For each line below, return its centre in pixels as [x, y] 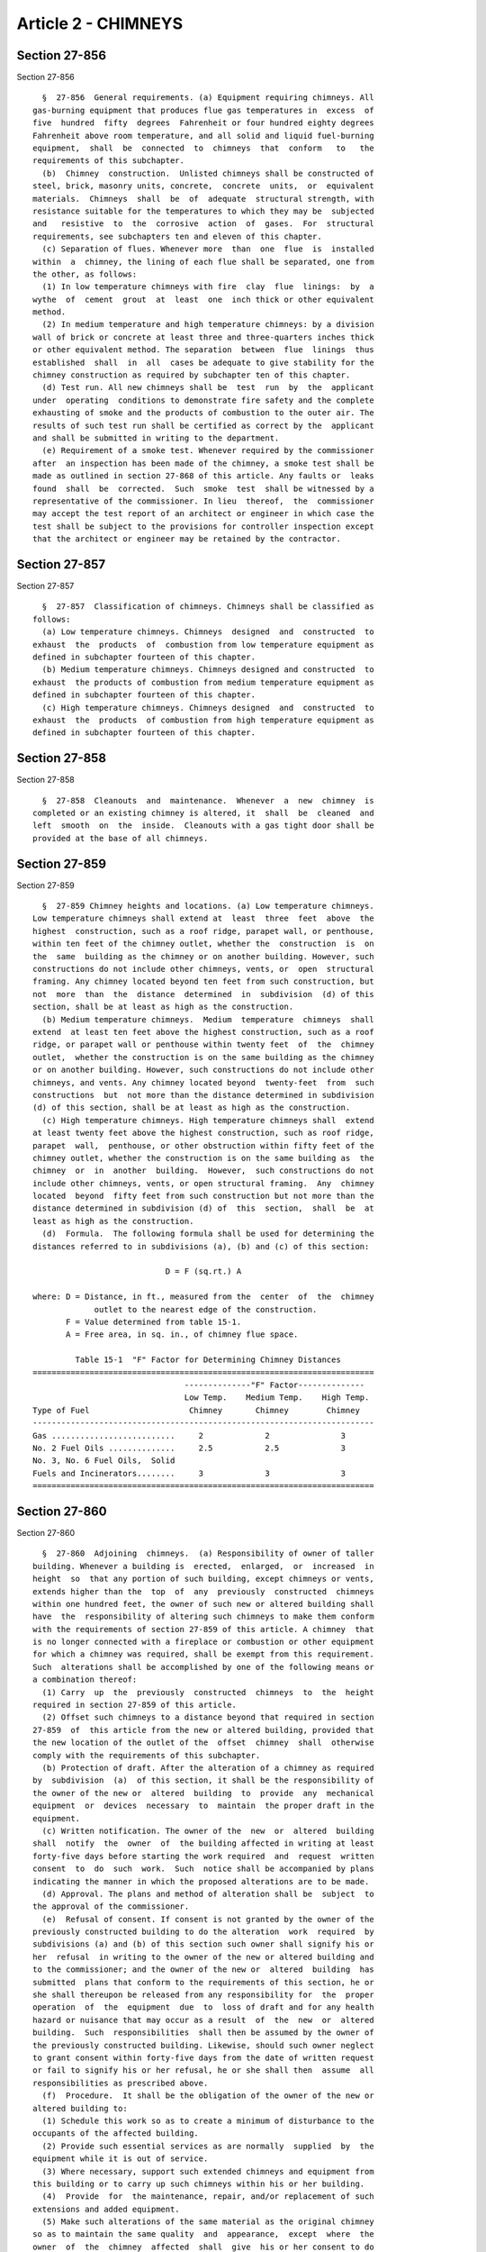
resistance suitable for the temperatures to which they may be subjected [203, 211]
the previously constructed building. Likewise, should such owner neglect [203, 2045]
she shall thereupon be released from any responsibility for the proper [203, 1995]
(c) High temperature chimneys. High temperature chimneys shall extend [208, 1120]
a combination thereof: [85, 1680]
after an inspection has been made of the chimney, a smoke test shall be [203, 463]
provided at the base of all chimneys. [121, 838]
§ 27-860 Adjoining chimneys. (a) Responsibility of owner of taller [208, 1553]
